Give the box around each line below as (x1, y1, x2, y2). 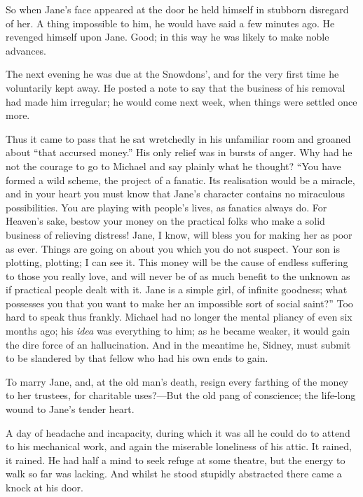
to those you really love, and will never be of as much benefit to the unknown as (6, 268, 350, 283)
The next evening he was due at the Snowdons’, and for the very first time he (6, 66, 339, 81)
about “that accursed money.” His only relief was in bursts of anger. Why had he (6, 145, 352, 160)
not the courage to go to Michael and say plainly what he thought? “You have (6, 158, 341, 173)
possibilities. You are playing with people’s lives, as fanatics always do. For (6, 199, 327, 214)
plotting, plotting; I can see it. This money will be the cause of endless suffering (6, 255, 348, 269)
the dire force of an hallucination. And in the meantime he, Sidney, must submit (6, 337, 351, 351)
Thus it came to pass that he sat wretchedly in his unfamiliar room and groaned (6, 131, 351, 146)
